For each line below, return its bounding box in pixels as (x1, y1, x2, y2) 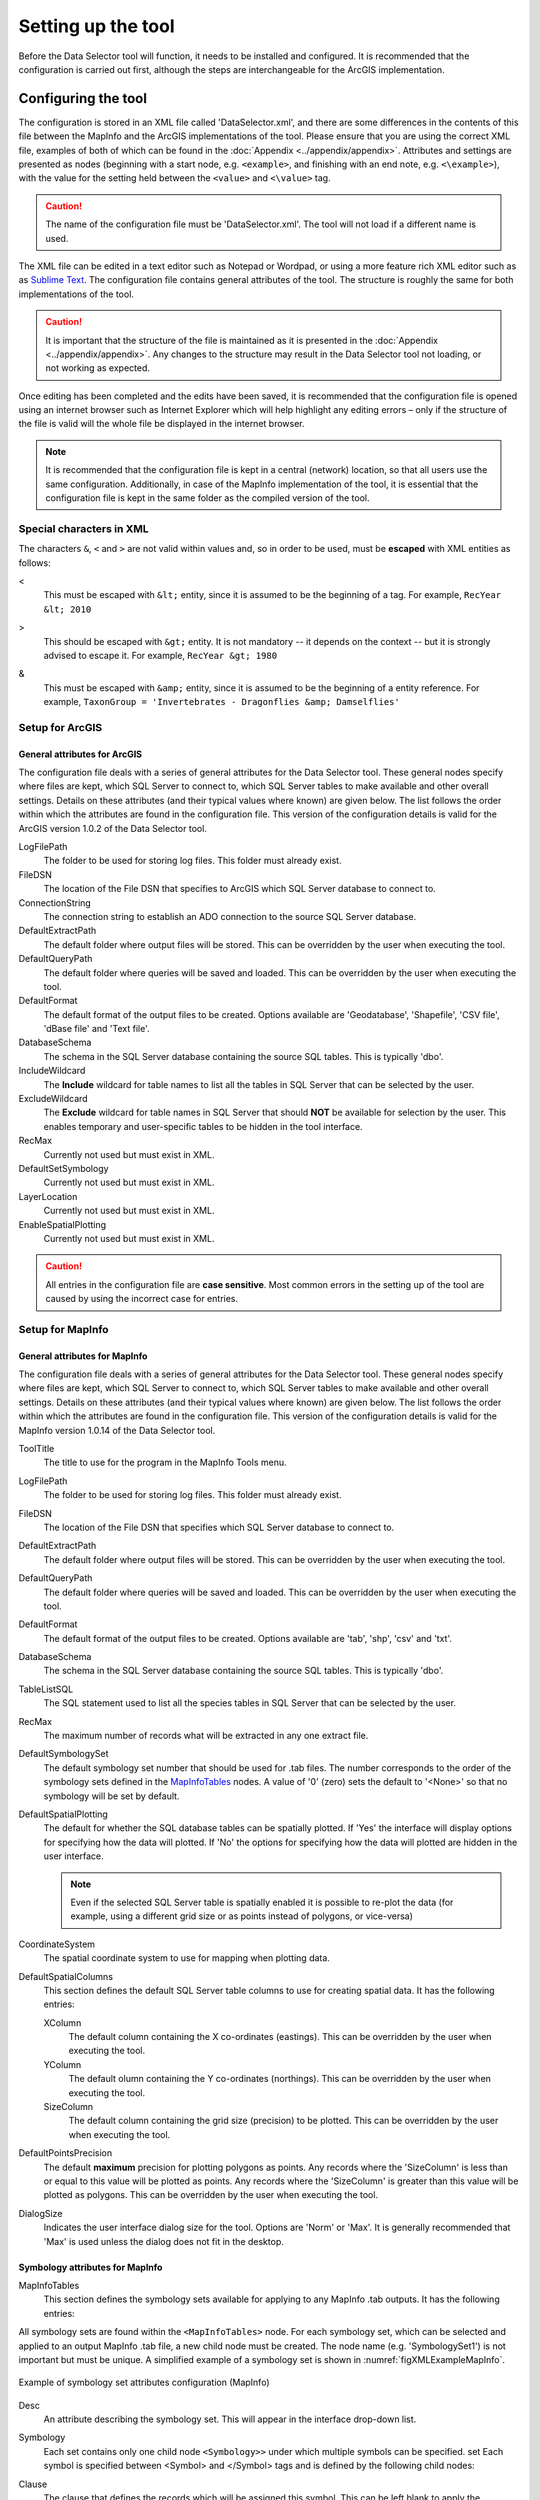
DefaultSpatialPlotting (18, 1808, 109, 1820)
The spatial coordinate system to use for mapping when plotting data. (43, 1952, 330, 1964)
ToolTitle (18, 1443, 55, 1455)
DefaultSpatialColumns (18, 1970, 114, 1982)
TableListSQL (18, 1683, 74, 1695)
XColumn (43, 2016, 82, 2029)
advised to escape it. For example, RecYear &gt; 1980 (43, 649, 278, 661)
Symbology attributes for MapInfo (18, 2261, 163, 2273)
